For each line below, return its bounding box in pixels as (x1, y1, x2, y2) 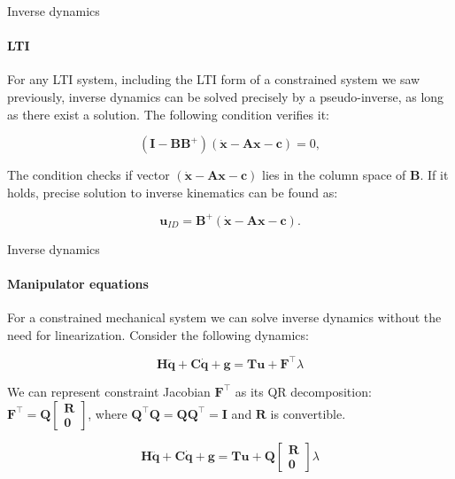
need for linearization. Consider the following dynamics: (7, 325, 309, 344)
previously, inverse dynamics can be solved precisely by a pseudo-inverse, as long (7, 87, 444, 105)
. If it (420, 166, 449, 184)
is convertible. (270, 404, 346, 422)
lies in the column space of (262, 166, 406, 184)
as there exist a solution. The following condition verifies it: (7, 104, 329, 123)
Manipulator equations (7, 274, 149, 293)
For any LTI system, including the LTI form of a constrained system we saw (7, 70, 420, 89)
